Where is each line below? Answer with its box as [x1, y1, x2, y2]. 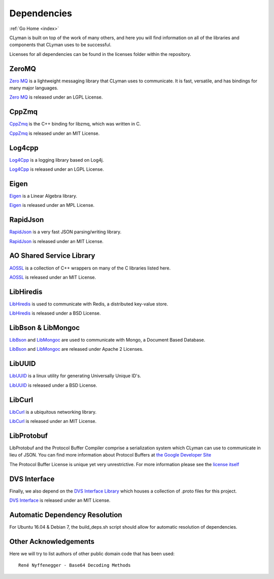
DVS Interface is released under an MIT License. [9, 497, 111, 503]
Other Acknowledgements [9, 537, 95, 546]
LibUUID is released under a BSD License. [9, 382, 97, 388]
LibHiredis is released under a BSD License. [9, 310, 101, 316]
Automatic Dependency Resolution [9, 510, 122, 519]
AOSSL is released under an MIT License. [9, 274, 96, 280]
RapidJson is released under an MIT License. [9, 238, 104, 244]
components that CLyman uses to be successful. [9, 42, 112, 48]
